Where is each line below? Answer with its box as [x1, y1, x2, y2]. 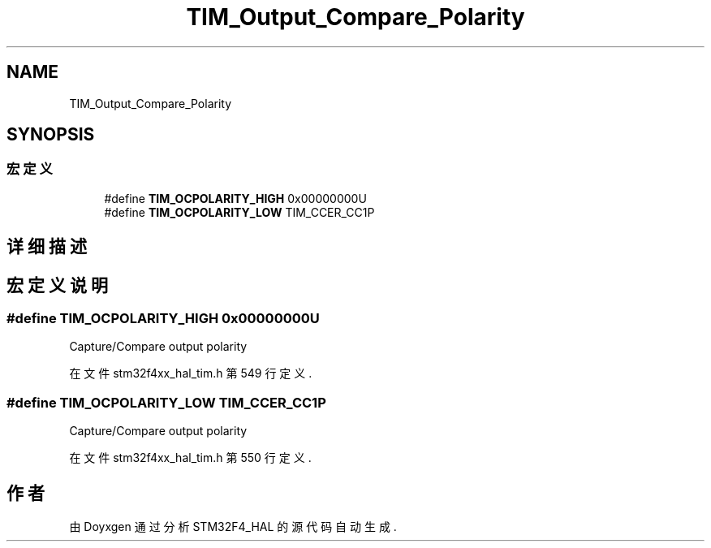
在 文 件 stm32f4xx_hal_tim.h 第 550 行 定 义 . [69, 451, 312, 465]
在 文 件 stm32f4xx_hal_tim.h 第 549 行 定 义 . [69, 366, 312, 381]
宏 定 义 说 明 [6, 274, 108, 296]
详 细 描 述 [6, 236, 87, 257]
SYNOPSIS [6, 124, 95, 145]
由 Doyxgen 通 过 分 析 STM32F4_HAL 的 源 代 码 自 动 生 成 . [69, 520, 397, 534]
